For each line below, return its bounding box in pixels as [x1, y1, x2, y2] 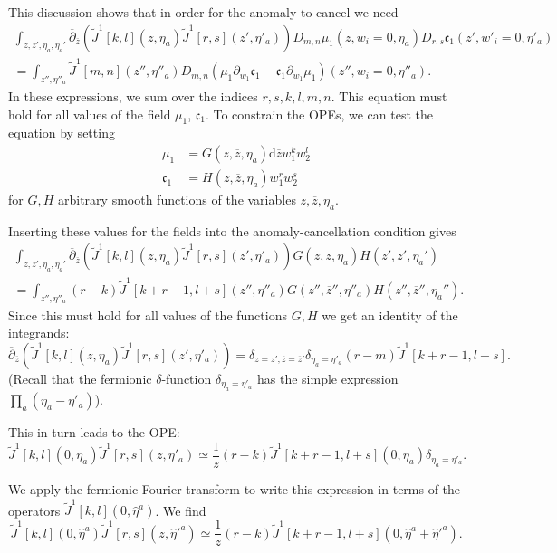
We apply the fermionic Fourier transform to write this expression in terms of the [8, 479, 461, 498]
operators [8, 501, 61, 520]
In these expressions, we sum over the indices [8, 86, 258, 105]
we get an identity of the [322, 305, 458, 324]
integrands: [8, 323, 70, 342]
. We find [155, 501, 206, 520]
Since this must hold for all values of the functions [8, 305, 287, 324]
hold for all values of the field [8, 104, 171, 123]
